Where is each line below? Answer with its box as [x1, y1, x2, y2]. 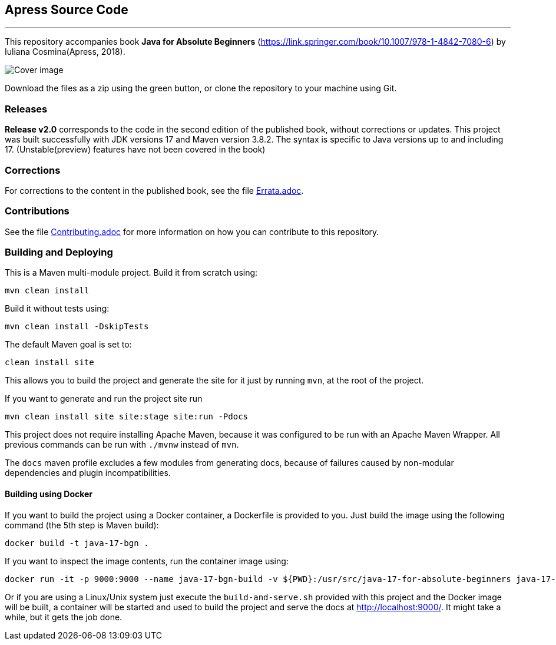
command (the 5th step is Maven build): [5, 520, 159, 530]
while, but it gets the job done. [5, 611, 123, 622]
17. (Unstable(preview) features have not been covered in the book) [5, 144, 266, 155]
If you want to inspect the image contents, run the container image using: [5, 555, 289, 566]
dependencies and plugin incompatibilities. [5, 468, 171, 478]
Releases [5, 102, 48, 115]
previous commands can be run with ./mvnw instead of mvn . [5, 439, 239, 450]
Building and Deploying [5, 246, 113, 259]
